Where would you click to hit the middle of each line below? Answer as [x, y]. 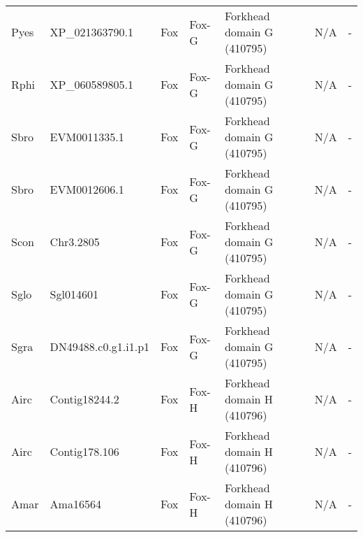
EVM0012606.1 [87, 189]
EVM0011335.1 [87, 137]
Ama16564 [75, 504]
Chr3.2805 [75, 242]
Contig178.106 [84, 451]
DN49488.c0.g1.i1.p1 [100, 346]
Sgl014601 [74, 294]
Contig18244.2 [84, 399]
